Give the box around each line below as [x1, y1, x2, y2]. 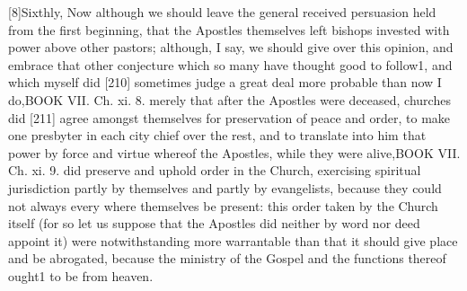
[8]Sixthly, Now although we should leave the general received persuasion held [8, 3, 436, 21]
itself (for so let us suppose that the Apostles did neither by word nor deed [8, 214, 420, 233]
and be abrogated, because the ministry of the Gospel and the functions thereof [8, 249, 446, 268]
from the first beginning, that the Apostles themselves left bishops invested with [8, 20, 450, 39]
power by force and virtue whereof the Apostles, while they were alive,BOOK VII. [8, 143, 461, 162]
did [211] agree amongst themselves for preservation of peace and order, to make [8, 108, 451, 127]
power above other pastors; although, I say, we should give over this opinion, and [8, 38, 454, 57]
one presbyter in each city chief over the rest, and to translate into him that [8, 126, 427, 145]
